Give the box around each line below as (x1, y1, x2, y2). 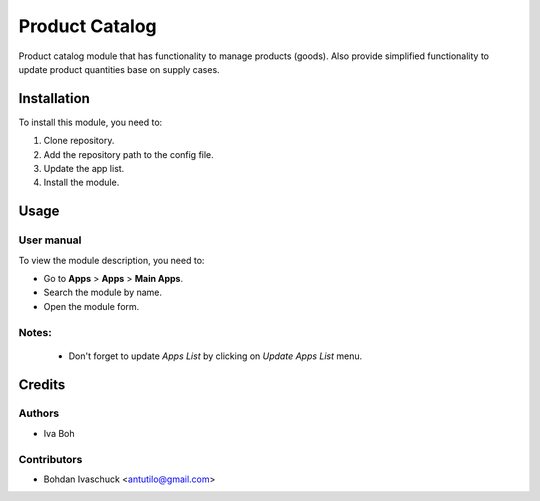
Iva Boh (43, 427, 75, 439)
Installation (18, 90, 90, 107)
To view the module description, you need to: (18, 254, 205, 266)
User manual (18, 233, 82, 247)
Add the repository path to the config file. (43, 148, 214, 160)
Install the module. (43, 176, 120, 189)
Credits (18, 376, 66, 393)
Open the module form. (43, 300, 140, 312)
